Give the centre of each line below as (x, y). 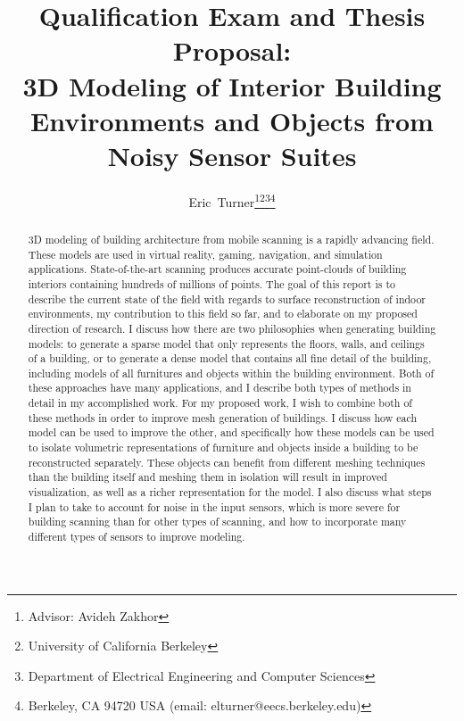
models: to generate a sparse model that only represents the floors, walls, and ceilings (226, 343)
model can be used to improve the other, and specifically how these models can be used (231, 432)
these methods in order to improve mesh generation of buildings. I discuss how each (223, 417)
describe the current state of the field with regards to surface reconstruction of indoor (227, 298)
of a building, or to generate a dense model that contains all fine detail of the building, (230, 358)
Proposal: (232, 50)
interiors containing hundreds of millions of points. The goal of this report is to (211, 283)
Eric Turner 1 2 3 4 (232, 200)
